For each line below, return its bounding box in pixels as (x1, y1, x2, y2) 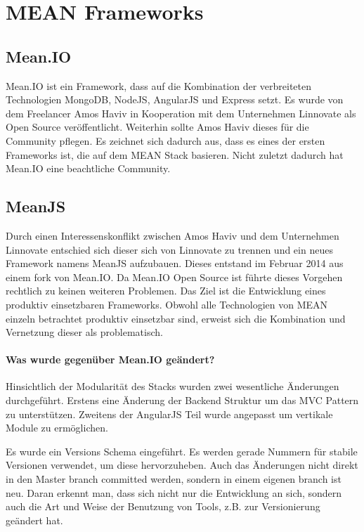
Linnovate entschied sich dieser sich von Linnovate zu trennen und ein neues (6, 242, 333, 257)
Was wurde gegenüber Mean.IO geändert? (6, 352, 215, 367)
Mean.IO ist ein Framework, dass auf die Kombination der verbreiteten (6, 78, 312, 93)
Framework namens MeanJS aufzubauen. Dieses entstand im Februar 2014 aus (6, 256, 344, 271)
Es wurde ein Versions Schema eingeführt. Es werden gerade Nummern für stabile (6, 443, 358, 458)
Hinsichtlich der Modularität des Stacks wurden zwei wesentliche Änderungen (6, 379, 339, 394)
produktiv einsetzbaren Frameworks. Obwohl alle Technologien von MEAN (6, 297, 328, 311)
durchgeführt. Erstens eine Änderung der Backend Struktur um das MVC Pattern (6, 393, 359, 408)
